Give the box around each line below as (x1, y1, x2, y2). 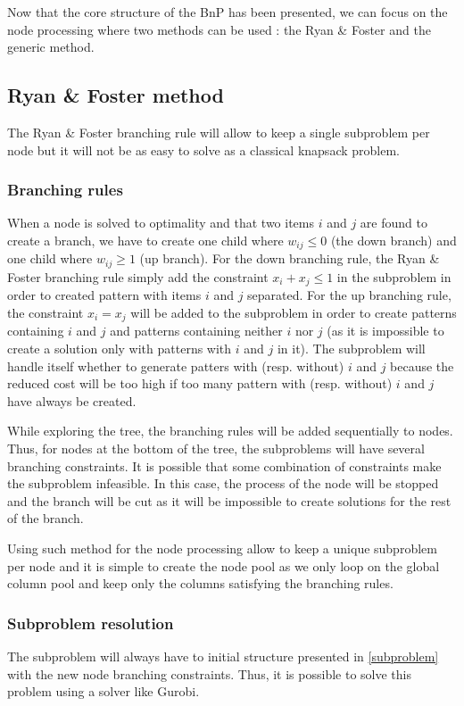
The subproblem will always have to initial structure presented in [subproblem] (7, 646, 439, 665)
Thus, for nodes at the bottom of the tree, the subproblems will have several (7, 438, 425, 457)
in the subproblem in (336, 267, 452, 286)
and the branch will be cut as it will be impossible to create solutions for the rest (7, 491, 452, 510)
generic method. (7, 37, 95, 56)
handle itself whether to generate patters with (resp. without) (7, 356, 344, 375)
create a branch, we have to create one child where (7, 230, 284, 249)
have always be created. (7, 391, 137, 410)
